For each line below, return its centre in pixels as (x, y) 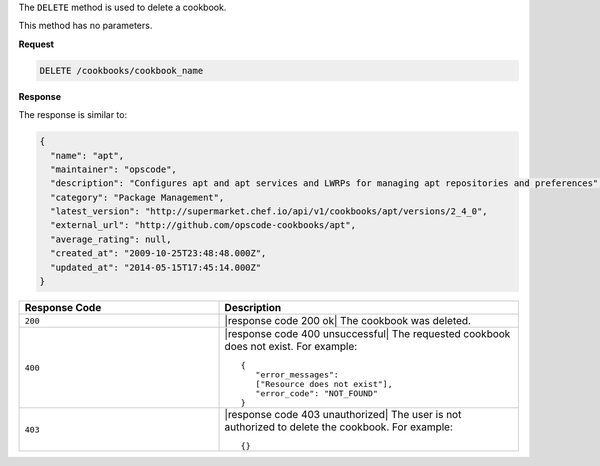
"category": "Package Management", (137, 197)
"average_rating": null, (111, 239)
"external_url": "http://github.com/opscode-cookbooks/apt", (203, 225)
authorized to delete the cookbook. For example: (339, 427)
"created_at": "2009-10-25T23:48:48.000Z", (158, 253)
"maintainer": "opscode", (113, 169)
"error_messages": (297, 375)
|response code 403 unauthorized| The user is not (343, 415)
